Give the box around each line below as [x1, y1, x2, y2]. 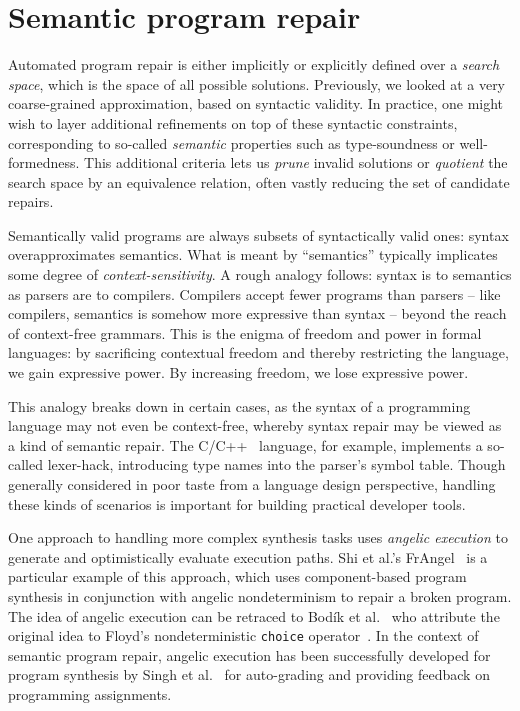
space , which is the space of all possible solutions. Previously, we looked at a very [8, 73, 506, 94]
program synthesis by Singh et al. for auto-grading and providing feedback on [8, 664, 490, 685]
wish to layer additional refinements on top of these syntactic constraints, [8, 112, 458, 133]
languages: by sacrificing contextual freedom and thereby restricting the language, [8, 342, 509, 363]
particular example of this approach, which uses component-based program [8, 566, 467, 587]
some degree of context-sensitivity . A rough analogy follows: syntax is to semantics [8, 264, 512, 285]
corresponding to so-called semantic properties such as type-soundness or [8, 132, 455, 153]
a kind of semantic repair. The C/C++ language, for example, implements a [8, 434, 483, 455]
